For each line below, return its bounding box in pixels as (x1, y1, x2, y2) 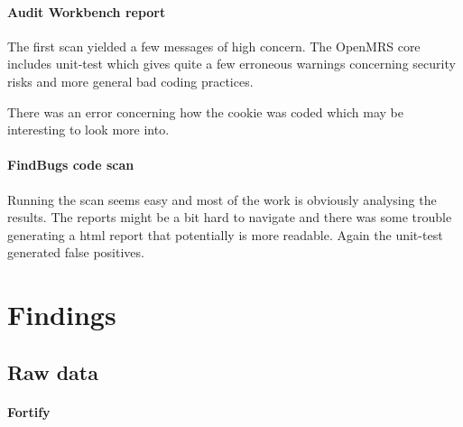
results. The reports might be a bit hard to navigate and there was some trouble (7, 208, 452, 227)
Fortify (7, 402, 51, 421)
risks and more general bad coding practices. (7, 71, 254, 90)
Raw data (7, 357, 98, 385)
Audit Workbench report (7, 2, 166, 21)
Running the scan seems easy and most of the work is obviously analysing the (7, 190, 437, 209)
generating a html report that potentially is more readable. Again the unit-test (7, 225, 443, 244)
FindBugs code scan (7, 155, 134, 174)
